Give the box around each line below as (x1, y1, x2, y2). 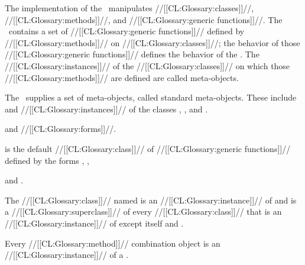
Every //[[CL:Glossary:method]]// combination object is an (5, 237, 220, 249)
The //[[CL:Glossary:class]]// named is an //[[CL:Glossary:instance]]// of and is (5, 193, 297, 206)
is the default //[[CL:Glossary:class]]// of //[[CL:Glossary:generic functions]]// (5, 142, 291, 154)
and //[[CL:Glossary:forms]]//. (5, 122, 116, 135)
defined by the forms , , (5, 154, 89, 166)
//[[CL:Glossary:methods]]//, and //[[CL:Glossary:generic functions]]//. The (5, 13, 283, 25)
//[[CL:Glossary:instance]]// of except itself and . (5, 216, 184, 229)
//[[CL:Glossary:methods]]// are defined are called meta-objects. (5, 71, 239, 83)
